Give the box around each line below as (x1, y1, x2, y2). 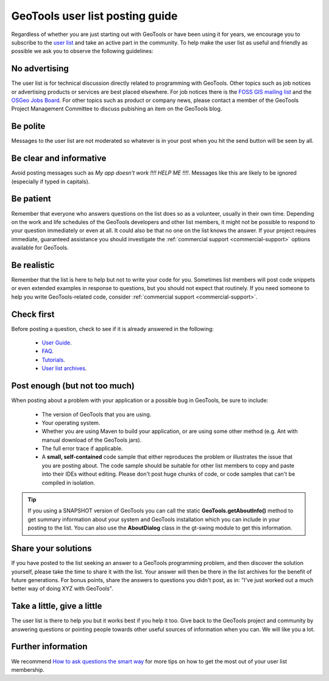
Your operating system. (41, 419, 101, 426)
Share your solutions (11, 544, 92, 554)
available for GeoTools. (11, 244, 69, 252)
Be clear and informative (11, 153, 107, 164)
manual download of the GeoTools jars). (41, 436, 142, 443)
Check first (11, 309, 55, 319)
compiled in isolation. (41, 479, 96, 486)
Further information (11, 641, 88, 652)
